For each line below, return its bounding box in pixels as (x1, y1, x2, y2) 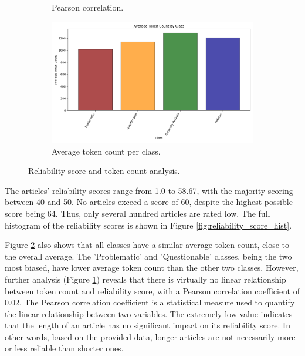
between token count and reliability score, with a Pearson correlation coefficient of (5, 284, 300, 297)
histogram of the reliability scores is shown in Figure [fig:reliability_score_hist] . (5, 219, 292, 231)
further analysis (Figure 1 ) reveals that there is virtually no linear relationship (5, 273, 286, 285)
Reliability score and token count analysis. (28, 164, 180, 177)
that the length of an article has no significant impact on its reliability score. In (5, 319, 290, 331)
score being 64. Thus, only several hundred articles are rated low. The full (5, 207, 270, 219)
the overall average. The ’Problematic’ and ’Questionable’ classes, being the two (5, 250, 292, 262)
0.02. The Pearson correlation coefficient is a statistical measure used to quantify (5, 296, 295, 308)
